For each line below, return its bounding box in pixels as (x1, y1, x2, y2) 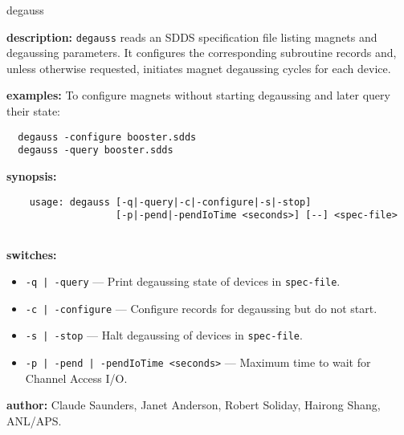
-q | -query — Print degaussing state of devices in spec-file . (25, 273, 341, 290)
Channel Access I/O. (25, 369, 128, 386)
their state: (6, 103, 61, 120)
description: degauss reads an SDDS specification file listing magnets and (6, 28, 377, 45)
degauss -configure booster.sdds (18, 131, 197, 143)
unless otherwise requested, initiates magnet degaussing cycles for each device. (6, 59, 391, 76)
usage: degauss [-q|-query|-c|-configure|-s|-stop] (29, 196, 312, 208)
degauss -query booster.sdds (18, 144, 173, 157)
